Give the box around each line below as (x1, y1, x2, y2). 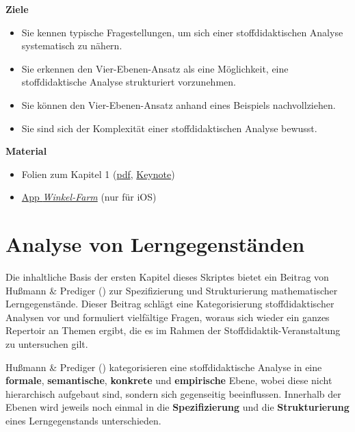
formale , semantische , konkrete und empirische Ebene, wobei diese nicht (5, 373, 332, 387)
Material (5, 144, 47, 158)
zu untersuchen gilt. (5, 337, 88, 351)
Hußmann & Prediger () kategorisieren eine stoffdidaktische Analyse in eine (5, 359, 322, 374)
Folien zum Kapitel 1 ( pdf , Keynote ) (21, 166, 175, 181)
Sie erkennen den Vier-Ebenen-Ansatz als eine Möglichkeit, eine (21, 61, 289, 75)
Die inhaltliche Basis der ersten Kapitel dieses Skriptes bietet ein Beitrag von (5, 270, 329, 284)
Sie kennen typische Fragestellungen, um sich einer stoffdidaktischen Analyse (21, 25, 343, 39)
